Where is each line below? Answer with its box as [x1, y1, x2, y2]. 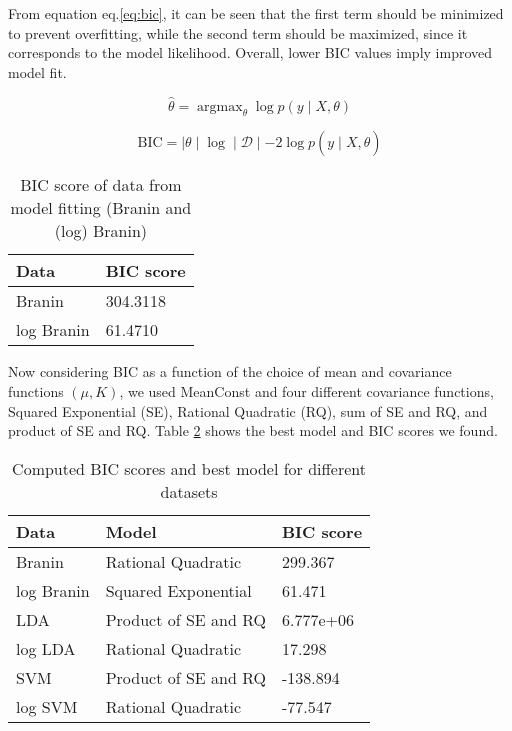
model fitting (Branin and [10, 196, 192, 220]
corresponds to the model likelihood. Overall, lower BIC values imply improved [8, 42, 493, 63]
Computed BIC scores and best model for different [12, 456, 366, 480]
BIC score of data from [20, 173, 182, 197]
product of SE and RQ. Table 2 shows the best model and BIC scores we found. [8, 420, 498, 441]
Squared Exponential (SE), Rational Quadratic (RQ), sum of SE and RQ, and [8, 400, 488, 421]
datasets [160, 479, 218, 503]
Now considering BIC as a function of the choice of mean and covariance [8, 361, 452, 382]
